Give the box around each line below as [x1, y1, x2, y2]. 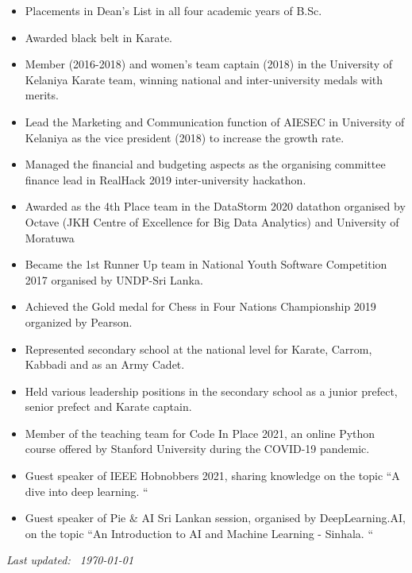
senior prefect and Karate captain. [25, 398, 192, 415]
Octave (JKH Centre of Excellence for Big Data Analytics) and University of [25, 213, 399, 230]
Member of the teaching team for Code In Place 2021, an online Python [25, 424, 375, 441]
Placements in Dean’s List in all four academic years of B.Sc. [25, 2, 322, 18]
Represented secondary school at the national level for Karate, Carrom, [25, 340, 372, 357]
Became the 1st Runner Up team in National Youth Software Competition [25, 256, 387, 273]
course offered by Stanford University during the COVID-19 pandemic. [25, 440, 370, 457]
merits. [25, 87, 59, 103]
